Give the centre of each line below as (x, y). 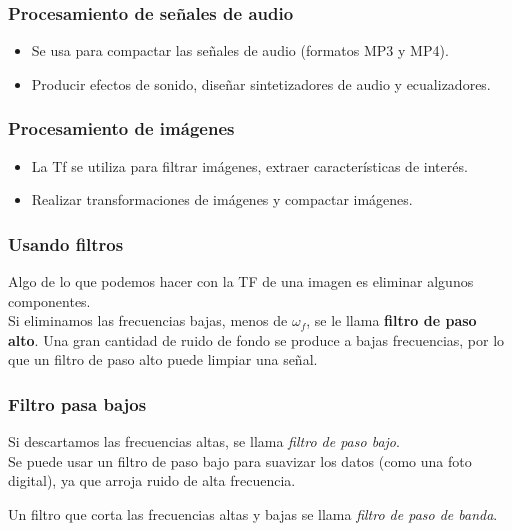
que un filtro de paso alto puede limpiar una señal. (163, 359)
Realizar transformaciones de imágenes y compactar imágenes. (222, 199)
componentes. (49, 300)
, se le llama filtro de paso (391, 320)
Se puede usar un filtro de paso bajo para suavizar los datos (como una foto (240, 460)
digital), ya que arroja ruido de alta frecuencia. (152, 480)
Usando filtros (66, 243)
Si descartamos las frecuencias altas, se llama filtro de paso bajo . (204, 441)
